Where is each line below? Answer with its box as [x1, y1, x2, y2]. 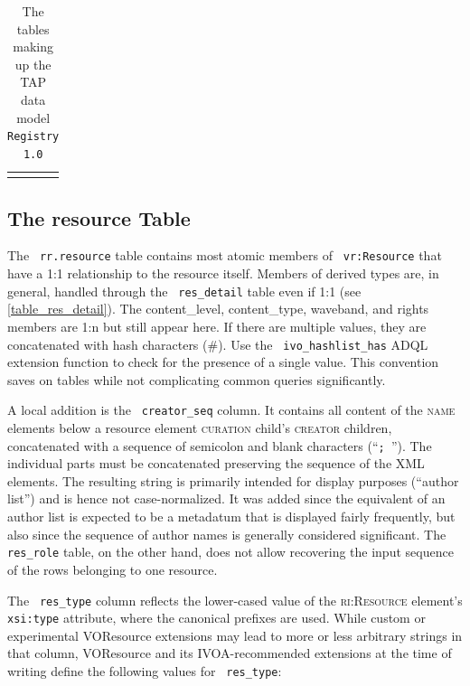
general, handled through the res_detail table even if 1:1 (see [7, 281, 362, 300]
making [13, 37, 53, 56]
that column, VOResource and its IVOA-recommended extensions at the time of [7, 644, 452, 663]
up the [14, 54, 52, 73]
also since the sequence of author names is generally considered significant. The [7, 524, 446, 543]
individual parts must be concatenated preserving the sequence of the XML [7, 454, 425, 473]
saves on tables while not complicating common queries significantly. [7, 370, 386, 389]
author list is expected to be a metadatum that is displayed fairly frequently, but [7, 507, 456, 526]
